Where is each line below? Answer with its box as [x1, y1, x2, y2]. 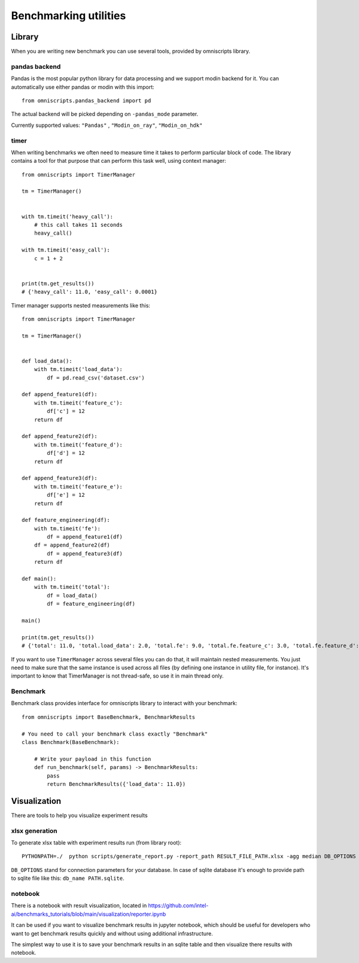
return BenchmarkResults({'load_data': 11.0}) [47, 781, 186, 787]
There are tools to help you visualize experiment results [11, 812, 148, 819]
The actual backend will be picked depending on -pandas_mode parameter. [11, 111, 199, 118]
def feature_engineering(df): [22, 517, 111, 524]
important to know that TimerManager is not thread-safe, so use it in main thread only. [11, 672, 224, 679]
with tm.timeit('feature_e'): [34, 483, 123, 490]
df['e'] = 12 [47, 491, 85, 499]
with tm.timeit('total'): [34, 584, 111, 591]
